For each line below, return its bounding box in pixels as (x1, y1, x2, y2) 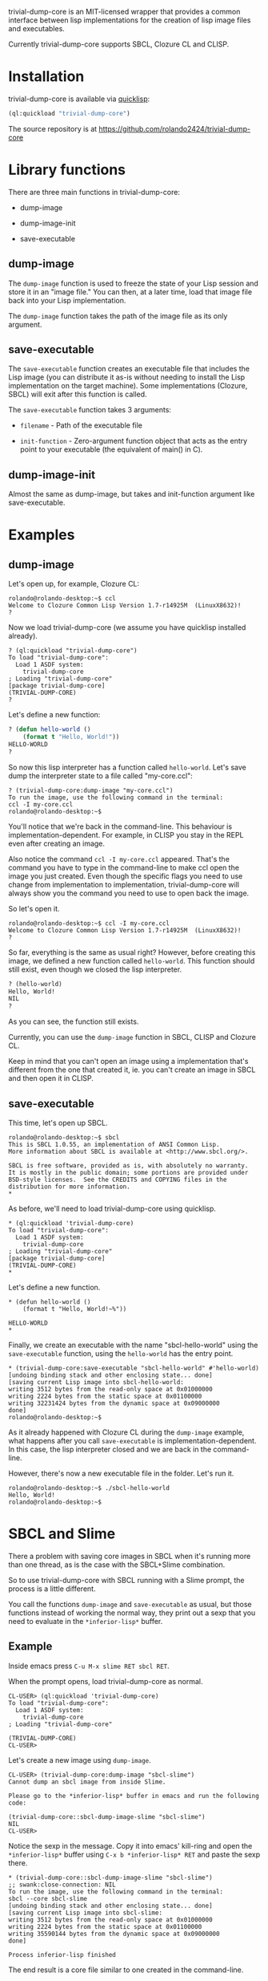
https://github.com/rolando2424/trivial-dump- (98, 124, 250, 133)
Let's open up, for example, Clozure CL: (8, 579, 140, 589)
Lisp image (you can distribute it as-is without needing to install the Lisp (8, 372, 246, 382)
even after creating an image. (8, 838, 106, 848)
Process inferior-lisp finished (8, 1951, 116, 1959)
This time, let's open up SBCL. (8, 1118, 108, 1127)
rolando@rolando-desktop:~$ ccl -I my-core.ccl (8, 919, 170, 928)
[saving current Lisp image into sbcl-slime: (8, 1909, 162, 1917)
